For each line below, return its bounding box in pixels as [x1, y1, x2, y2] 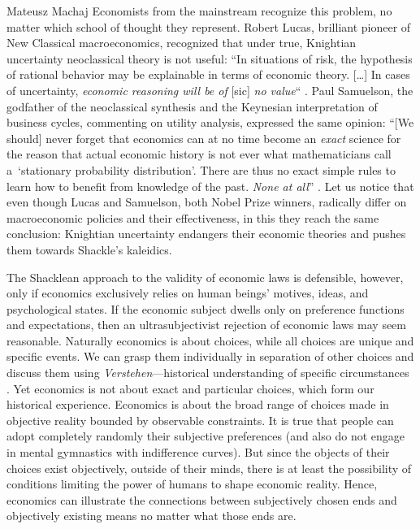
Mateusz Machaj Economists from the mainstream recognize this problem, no [6, 2, 392, 19]
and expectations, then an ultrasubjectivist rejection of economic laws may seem [6, 316, 406, 333]
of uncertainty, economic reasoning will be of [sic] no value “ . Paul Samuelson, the [6, 81, 414, 98]
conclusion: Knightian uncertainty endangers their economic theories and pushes [6, 225, 406, 242]
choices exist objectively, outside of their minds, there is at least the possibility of [6, 459, 412, 476]
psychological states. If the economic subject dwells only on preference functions [6, 300, 405, 317]
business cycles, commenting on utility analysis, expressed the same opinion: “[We [6, 114, 414, 131]
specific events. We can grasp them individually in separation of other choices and [6, 348, 414, 365]
